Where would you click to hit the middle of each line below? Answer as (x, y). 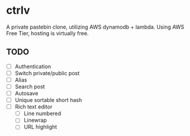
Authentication (33, 66)
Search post (30, 86)
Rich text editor (33, 107)
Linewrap (35, 120)
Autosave (27, 93)
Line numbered (42, 113)
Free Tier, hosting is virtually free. (47, 33)
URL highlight (40, 127)
